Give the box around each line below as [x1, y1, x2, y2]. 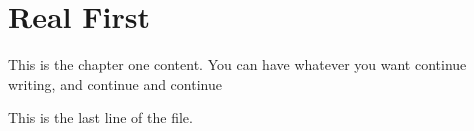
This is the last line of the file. [8, 107, 193, 128]
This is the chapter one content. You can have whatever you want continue [8, 54, 467, 75]
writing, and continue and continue [8, 73, 222, 94]
